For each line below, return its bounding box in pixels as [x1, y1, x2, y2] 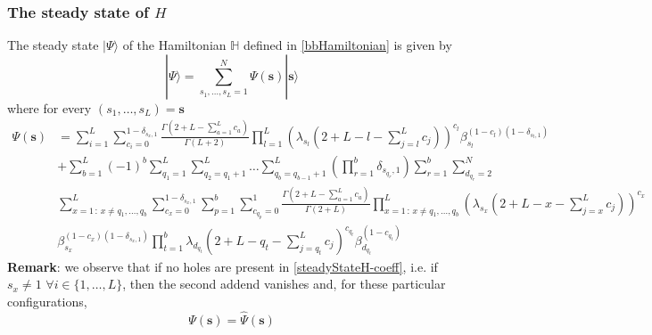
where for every [7, 98, 92, 117]
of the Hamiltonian [122, 36, 227, 54]
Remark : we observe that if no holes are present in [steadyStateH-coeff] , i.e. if [7, 257, 438, 275]
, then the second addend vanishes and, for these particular [122, 274, 446, 293]
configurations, [7, 291, 87, 310]
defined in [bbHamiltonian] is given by [243, 36, 452, 54]
